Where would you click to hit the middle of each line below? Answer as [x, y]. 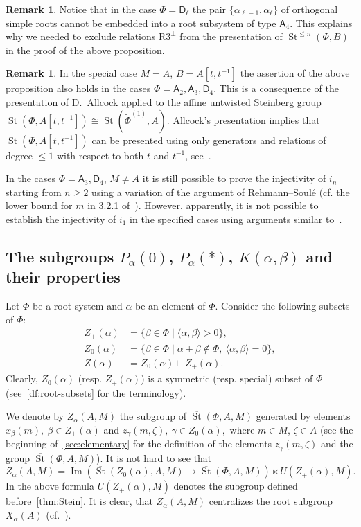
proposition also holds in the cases [78, 88]
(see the [336, 429]
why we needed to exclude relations [81, 36]
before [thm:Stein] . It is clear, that [79, 501]
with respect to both [100, 155]
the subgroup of [153, 416]
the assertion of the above [295, 73]
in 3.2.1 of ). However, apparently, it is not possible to [203, 205]
